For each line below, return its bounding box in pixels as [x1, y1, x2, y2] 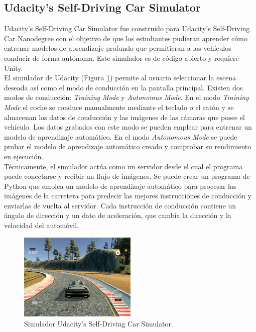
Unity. [4, 62, 23, 73]
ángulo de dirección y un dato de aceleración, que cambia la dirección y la [4, 210, 231, 220]
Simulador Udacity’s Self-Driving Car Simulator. [24, 318, 173, 328]
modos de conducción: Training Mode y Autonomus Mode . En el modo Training [4, 92, 249, 102]
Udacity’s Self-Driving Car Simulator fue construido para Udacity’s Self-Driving [4, 23, 250, 34]
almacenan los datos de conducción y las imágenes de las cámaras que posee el [4, 112, 245, 122]
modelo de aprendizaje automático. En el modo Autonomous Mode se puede [4, 131, 237, 142]
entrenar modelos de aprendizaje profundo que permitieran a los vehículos [4, 43, 231, 53]
